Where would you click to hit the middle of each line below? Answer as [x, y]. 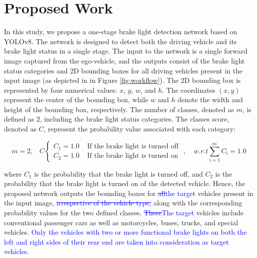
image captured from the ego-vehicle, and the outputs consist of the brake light [125, 60]
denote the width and [210, 99]
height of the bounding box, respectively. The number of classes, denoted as [119, 109]
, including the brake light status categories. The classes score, [134, 119]
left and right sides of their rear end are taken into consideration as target [117, 241]
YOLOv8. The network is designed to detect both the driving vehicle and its [121, 41]
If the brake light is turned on [133, 156]
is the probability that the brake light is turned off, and [119, 173]
